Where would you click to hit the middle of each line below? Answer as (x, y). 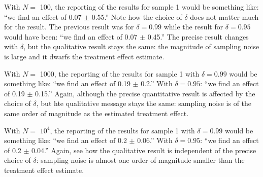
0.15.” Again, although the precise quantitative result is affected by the (145, 93)
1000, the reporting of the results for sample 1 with (120, 73)
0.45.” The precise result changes (198, 36)
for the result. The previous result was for (69, 27)
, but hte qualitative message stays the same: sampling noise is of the (144, 103)
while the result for (193, 27)
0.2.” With (157, 83)
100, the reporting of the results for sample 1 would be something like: (149, 7)
